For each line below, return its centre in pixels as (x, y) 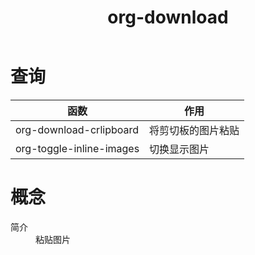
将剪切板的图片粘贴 (194, 130)
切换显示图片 (179, 149)
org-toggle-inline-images (77, 148)
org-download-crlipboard (77, 129)
